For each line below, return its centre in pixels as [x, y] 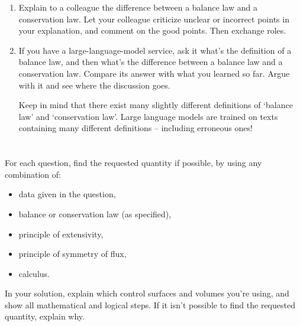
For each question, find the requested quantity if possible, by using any [133, 163]
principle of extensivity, [61, 234]
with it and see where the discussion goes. [94, 85]
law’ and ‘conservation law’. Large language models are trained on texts [148, 116]
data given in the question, [67, 194]
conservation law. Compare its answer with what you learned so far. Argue [154, 73]
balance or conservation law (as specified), [95, 213]
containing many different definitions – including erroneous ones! [136, 128]
